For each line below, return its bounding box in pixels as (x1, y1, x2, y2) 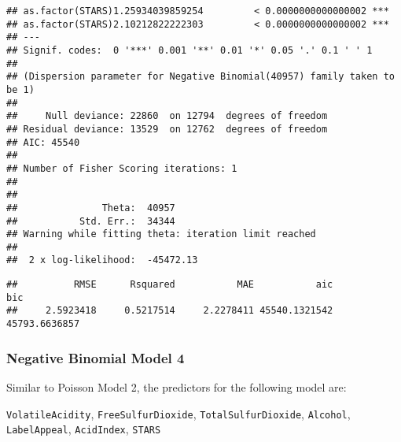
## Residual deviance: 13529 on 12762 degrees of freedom (6, 123, 328, 135)
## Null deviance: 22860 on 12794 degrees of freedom (6, 110, 328, 122)
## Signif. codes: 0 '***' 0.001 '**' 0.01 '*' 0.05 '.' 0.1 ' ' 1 (6, 44, 373, 56)
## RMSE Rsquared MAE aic (6, 279, 333, 291)
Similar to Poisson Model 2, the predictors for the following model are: (6, 378, 347, 395)
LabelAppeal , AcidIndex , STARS (6, 421, 161, 437)
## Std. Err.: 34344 (6, 215, 175, 227)
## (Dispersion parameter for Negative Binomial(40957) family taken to (6, 71, 395, 83)
